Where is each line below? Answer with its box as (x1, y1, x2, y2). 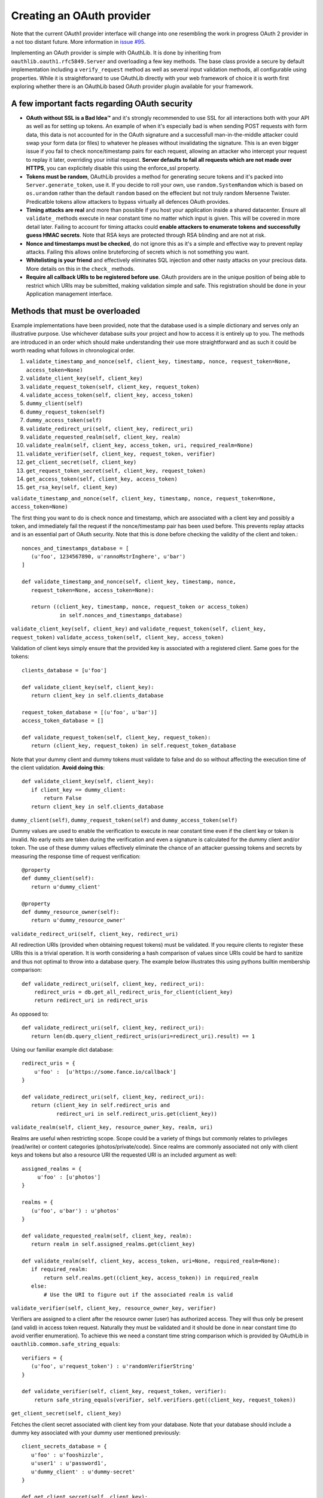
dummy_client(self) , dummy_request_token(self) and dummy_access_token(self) (11, 817, 238, 823)
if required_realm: (31, 1266, 89, 1273)
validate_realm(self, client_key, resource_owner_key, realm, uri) (11, 1124, 214, 1131)
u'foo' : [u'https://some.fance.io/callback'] (33, 1068, 176, 1075)
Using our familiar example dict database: (11, 1046, 114, 1053)
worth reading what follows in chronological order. (11, 347, 135, 354)
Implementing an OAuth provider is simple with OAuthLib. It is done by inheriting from (11, 49, 221, 56)
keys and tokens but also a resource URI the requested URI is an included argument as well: (11, 1151, 237, 1159)
